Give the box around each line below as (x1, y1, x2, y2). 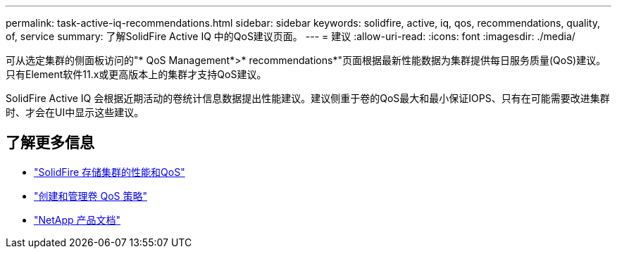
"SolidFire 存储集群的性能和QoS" (34, 165, 185, 178)
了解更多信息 (6, 134, 94, 152)
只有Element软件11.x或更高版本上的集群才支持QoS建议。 (6, 68, 267, 80)
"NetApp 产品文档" (34, 213, 121, 226)
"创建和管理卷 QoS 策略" (34, 189, 147, 202)
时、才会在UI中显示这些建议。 (6, 106, 144, 118)
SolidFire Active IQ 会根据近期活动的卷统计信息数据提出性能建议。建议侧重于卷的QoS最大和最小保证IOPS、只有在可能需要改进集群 (6, 92, 610, 104)
